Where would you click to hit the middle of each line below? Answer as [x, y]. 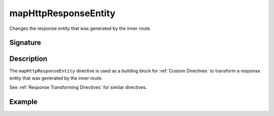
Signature [25, 43]
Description [28, 59]
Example [23, 102]
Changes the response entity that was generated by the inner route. [80, 28]
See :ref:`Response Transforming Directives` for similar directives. [78, 87]
